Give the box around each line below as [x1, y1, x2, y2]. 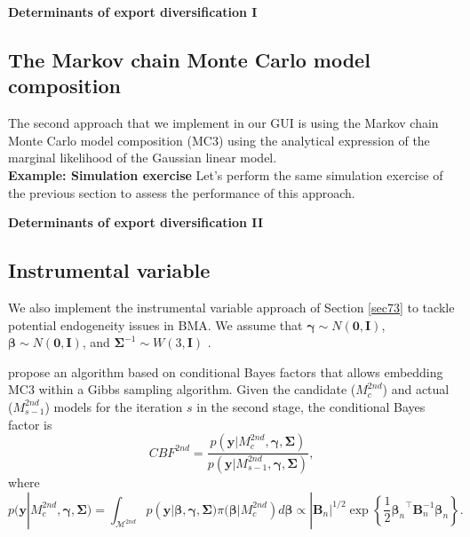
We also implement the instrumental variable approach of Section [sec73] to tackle [8, 297, 455, 316]
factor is [8, 415, 52, 433]
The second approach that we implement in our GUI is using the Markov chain [8, 114, 439, 132]
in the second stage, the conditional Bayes [196, 397, 426, 415]
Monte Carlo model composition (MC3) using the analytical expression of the [8, 130, 430, 149]
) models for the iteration [44, 397, 183, 415]
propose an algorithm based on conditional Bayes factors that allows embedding [8, 362, 443, 381]
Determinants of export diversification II [8, 213, 263, 232]
